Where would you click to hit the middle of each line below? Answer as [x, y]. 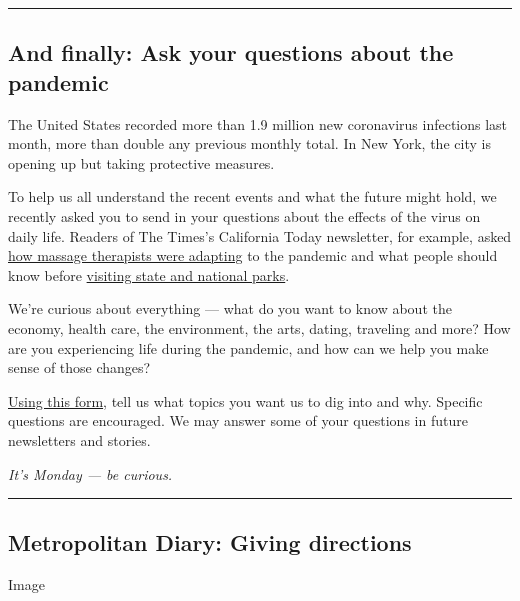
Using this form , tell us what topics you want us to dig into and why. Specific [245, 400]
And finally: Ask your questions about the [231, 52]
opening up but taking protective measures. [141, 162]
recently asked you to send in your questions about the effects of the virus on [244, 215]
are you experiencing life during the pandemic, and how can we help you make [248, 347]
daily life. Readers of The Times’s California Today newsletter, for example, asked [260, 235]
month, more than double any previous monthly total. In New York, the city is [249, 143]
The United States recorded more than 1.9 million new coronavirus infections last [258, 123]
